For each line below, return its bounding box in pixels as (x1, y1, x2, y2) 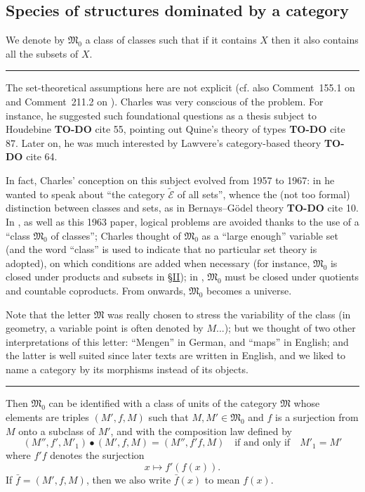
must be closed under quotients (225, 269, 359, 284)
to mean (204, 472, 240, 486)
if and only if (234, 438, 291, 448)
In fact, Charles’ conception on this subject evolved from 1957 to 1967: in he (6, 172, 335, 187)
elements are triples (6, 410, 89, 425)
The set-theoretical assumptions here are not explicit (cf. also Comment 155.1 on (6, 80, 355, 95)
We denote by (6, 32, 65, 47)
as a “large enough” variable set (201, 228, 338, 242)
